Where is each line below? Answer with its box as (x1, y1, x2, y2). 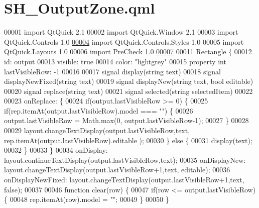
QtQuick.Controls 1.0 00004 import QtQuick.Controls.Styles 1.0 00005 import (4, 36, 244, 47)
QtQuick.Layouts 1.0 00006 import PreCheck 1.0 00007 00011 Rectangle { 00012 (4, 46, 252, 57)
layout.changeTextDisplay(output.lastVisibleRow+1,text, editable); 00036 (4, 164, 230, 175)
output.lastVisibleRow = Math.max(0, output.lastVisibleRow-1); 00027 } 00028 (4, 115, 249, 126)
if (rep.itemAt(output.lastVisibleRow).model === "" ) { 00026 (4, 105, 193, 116)
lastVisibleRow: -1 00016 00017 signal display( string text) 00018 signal (4, 66, 221, 76)
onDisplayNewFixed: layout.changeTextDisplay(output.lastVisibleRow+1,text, (4, 174, 244, 185)
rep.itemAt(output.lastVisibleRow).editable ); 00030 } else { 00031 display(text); (4, 135, 252, 145)
